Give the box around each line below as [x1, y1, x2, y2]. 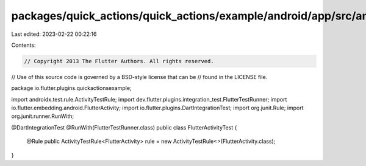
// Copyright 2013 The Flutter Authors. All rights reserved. [24, 58, 214, 64]
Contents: [11, 41, 36, 49]
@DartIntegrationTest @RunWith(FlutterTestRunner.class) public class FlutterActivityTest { [11, 123, 237, 131]
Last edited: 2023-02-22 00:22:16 [11, 30, 97, 38]
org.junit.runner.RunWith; [11, 112, 74, 120]
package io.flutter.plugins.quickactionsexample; [11, 85, 132, 92]
